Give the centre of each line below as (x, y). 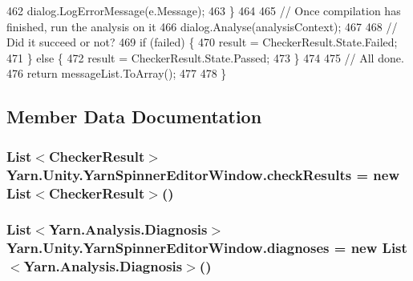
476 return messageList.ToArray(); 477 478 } (117, 73)
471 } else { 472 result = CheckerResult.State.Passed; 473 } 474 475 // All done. (205, 57)
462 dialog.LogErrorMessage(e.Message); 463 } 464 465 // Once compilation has (204, 10)
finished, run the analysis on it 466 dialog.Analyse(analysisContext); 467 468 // (202, 26)
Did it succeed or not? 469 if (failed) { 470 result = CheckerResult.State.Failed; (202, 42)
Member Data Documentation (134, 116)
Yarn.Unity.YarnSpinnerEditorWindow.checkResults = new (203, 174)
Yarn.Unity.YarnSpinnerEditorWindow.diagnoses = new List (207, 248)
